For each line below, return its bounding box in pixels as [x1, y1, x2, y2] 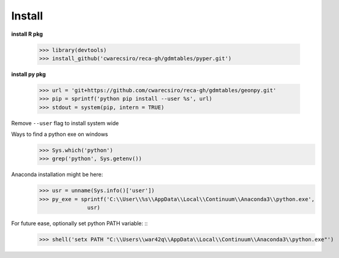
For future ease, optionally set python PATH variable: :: [11, 220, 148, 227]
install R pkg [11, 30, 43, 38]
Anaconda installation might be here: [11, 171, 103, 178]
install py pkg [11, 70, 46, 78]
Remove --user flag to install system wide [11, 119, 119, 127]
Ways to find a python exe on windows [11, 131, 109, 138]
